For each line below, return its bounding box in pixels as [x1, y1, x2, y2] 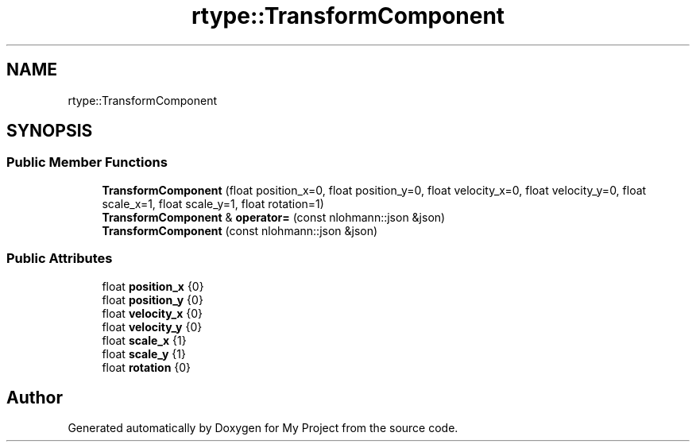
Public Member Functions [6, 154, 168, 171]
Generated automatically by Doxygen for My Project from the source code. [68, 421, 458, 435]
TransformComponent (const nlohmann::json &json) [102, 223, 378, 238]
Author [6, 387, 63, 407]
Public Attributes [6, 250, 113, 267]
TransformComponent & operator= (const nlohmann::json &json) [102, 210, 446, 224]
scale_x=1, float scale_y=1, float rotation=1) [102, 196, 324, 210]
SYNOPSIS [6, 121, 93, 141]
